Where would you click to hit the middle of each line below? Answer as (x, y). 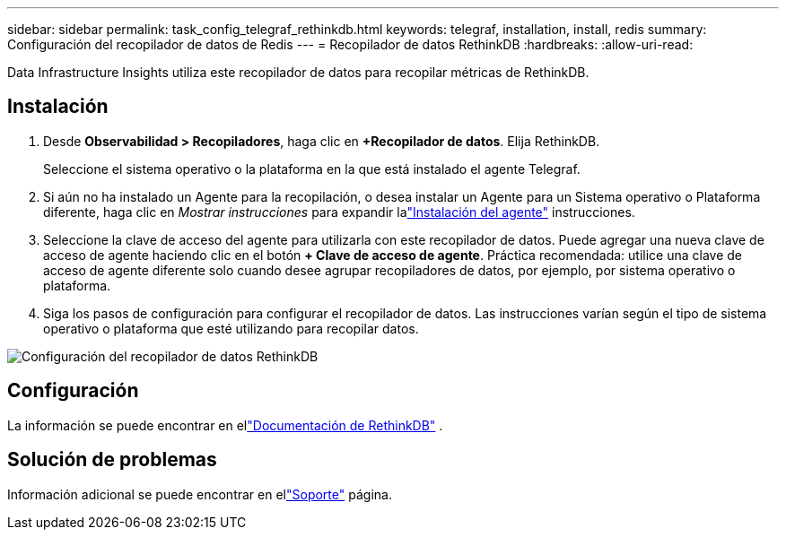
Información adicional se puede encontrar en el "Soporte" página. (200, 494)
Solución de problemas (112, 460)
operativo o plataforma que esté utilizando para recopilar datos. (231, 328)
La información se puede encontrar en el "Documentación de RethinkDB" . (225, 425)
